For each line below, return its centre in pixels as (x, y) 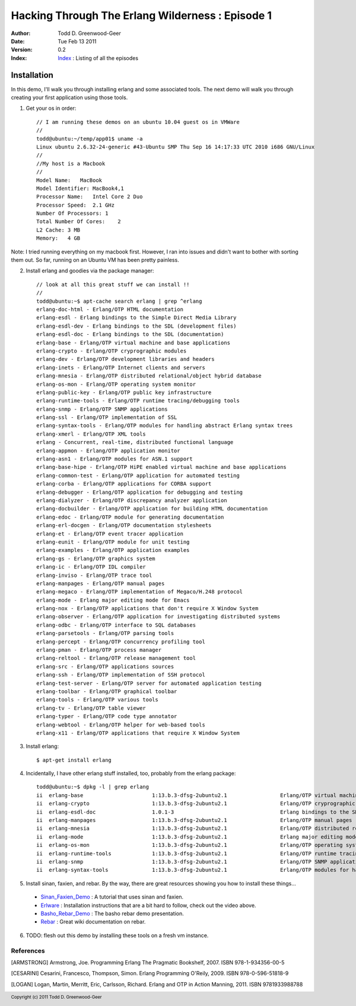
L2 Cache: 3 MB (58, 230)
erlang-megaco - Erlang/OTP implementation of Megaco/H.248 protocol (140, 592)
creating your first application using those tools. (69, 97)
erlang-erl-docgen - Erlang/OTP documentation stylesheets (124, 526)
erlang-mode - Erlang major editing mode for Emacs (113, 600)
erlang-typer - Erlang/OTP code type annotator (107, 716)
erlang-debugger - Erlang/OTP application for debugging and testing (140, 492)
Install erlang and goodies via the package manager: (90, 271)
